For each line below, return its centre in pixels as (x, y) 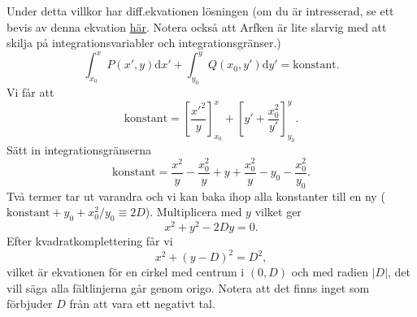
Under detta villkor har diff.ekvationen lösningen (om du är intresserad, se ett (200, 11)
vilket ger (278, 212)
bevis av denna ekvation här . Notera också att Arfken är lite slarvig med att (197, 26)
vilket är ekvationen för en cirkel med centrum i (126, 272)
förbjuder (30, 304)
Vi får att (30, 92)
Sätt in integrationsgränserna (79, 149)
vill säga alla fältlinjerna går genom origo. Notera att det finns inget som (188, 287)
